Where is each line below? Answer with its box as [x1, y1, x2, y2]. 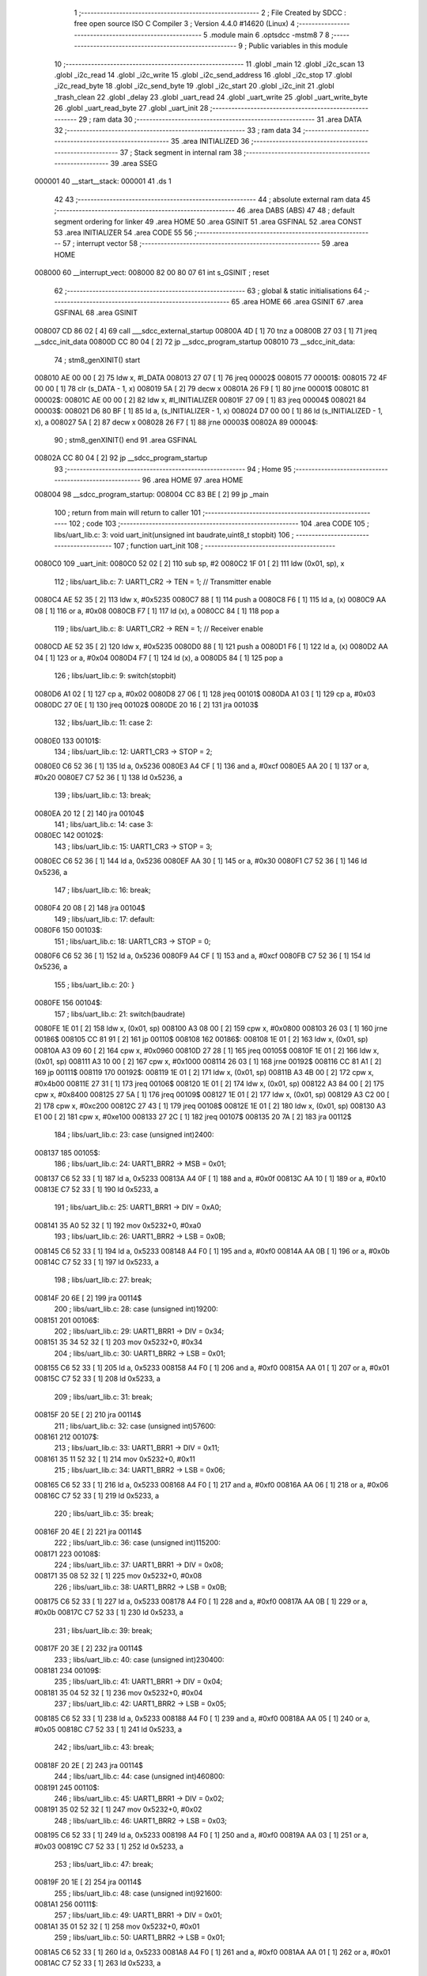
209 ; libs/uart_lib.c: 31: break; [54, 1392, 153, 1401]
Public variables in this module [248, 41, 348, 51]
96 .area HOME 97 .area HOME [142, 475, 244, 485]
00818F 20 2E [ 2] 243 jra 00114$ [34, 1760, 144, 1770]
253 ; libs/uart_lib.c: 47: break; [54, 1859, 153, 1869]
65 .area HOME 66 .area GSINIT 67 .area [231, 296, 364, 306]
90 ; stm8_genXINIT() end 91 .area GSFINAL [54, 435, 198, 444]
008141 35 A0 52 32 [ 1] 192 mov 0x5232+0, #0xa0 [34, 1220, 202, 1230]
